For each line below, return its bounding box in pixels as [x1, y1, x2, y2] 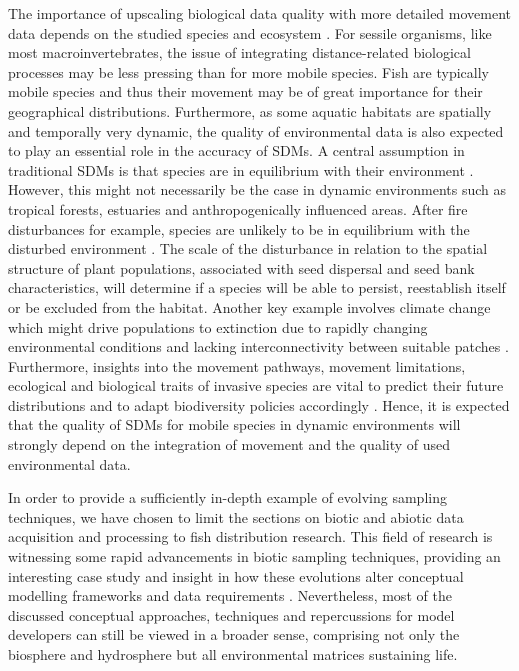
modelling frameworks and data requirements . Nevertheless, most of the [8, 585, 452, 606]
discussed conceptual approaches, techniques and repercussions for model [8, 604, 455, 625]
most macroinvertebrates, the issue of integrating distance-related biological [8, 42, 471, 63]
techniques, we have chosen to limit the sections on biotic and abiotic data [8, 506, 464, 527]
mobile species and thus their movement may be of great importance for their [8, 81, 483, 102]
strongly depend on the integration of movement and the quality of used [8, 434, 451, 455]
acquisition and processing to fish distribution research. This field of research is [8, 526, 493, 547]
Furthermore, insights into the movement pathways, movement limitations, [8, 355, 466, 376]
